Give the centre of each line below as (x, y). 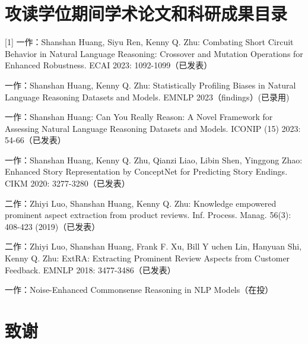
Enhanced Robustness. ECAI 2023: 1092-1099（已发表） (109, 65)
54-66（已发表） (35, 140)
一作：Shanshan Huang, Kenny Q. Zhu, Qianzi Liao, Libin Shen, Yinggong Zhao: (154, 160)
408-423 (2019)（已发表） (53, 226)
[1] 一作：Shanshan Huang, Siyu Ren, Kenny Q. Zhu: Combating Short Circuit (149, 42)
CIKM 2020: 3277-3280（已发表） (67, 183)
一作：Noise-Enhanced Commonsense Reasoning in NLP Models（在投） (139, 290)
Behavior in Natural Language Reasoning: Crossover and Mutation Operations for (154, 53)
